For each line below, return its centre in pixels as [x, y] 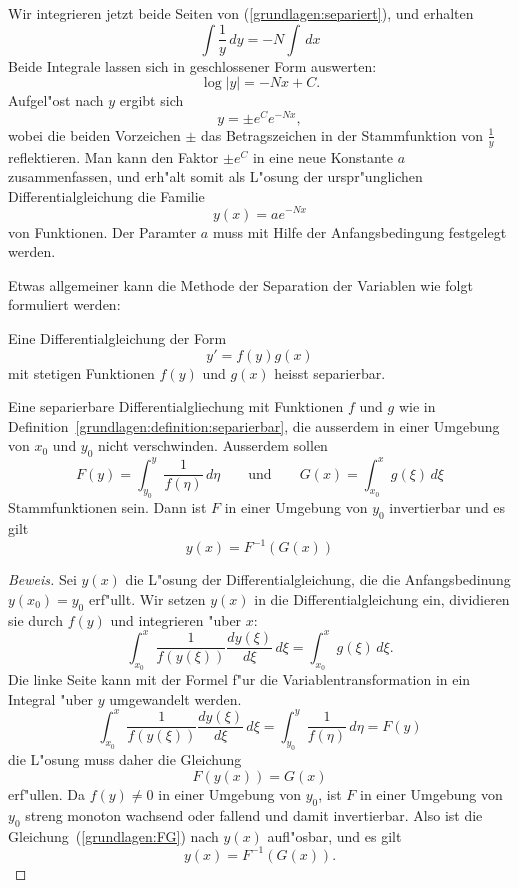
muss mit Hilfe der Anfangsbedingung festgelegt [359, 231]
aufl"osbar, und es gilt [334, 835]
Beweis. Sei [42, 579]
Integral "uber [51, 698]
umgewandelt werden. [175, 698]
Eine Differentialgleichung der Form [117, 337]
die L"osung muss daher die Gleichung [125, 759]
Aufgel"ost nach [56, 100]
